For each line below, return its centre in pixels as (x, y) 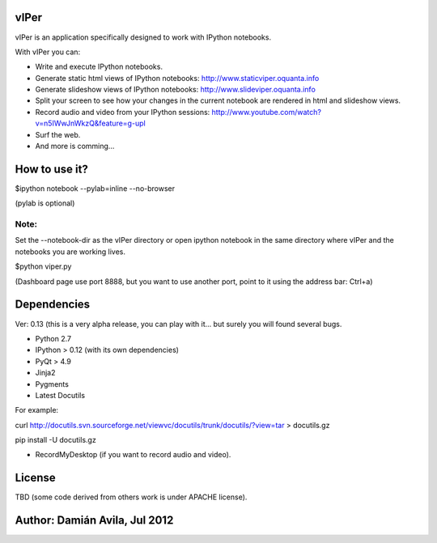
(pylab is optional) (45, 203)
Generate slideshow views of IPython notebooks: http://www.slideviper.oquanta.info (175, 90)
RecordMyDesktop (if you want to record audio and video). (133, 455)
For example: (37, 410)
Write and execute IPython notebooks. (99, 67)
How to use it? (51, 169)
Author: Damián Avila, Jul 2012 (94, 521)
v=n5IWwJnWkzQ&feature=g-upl (90, 123)
